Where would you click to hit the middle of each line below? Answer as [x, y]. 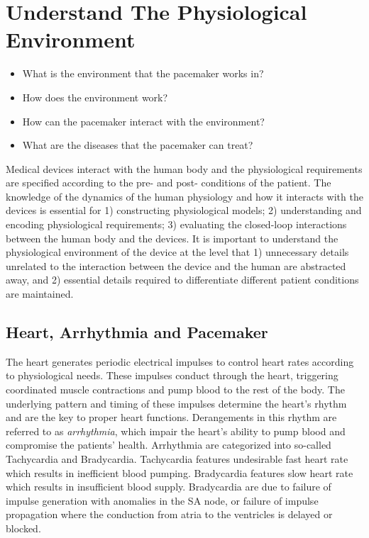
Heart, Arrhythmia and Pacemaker [137, 332]
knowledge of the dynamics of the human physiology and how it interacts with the [184, 196]
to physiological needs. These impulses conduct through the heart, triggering [172, 375]
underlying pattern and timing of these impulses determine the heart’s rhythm [176, 403]
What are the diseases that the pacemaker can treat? [138, 145]
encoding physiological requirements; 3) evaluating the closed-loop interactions [176, 224]
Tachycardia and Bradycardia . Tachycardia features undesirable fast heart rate [177, 458]
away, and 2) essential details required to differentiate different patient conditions [182, 280]
